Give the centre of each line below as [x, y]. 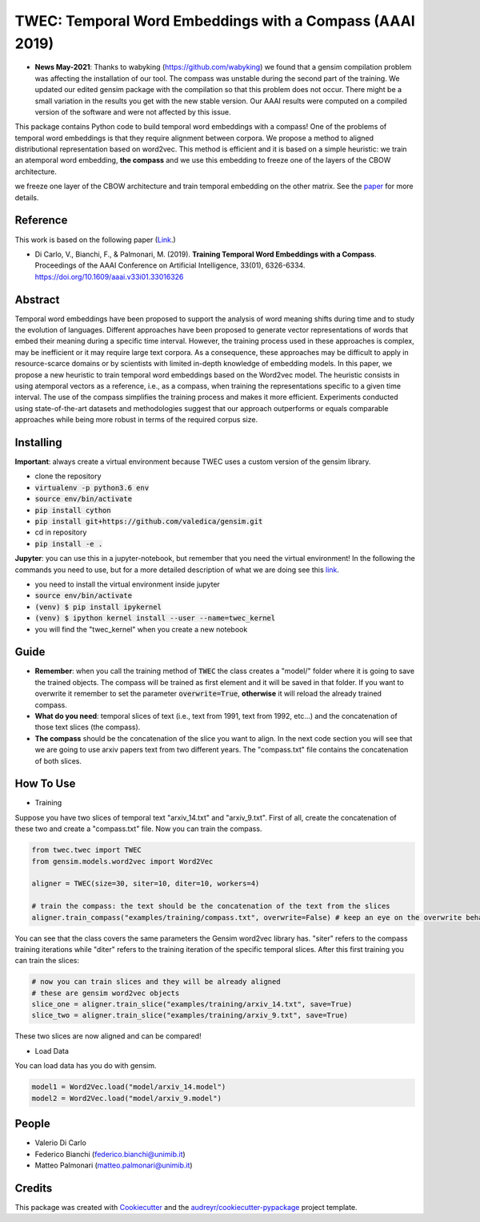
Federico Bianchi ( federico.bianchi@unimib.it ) [110, 1154]
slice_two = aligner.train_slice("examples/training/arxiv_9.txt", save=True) [190, 1015]
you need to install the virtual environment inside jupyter [127, 584]
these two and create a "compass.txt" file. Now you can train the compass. [138, 829]
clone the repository [68, 476]
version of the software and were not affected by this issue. [133, 111]
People [33, 1124]
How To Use [45, 784]
